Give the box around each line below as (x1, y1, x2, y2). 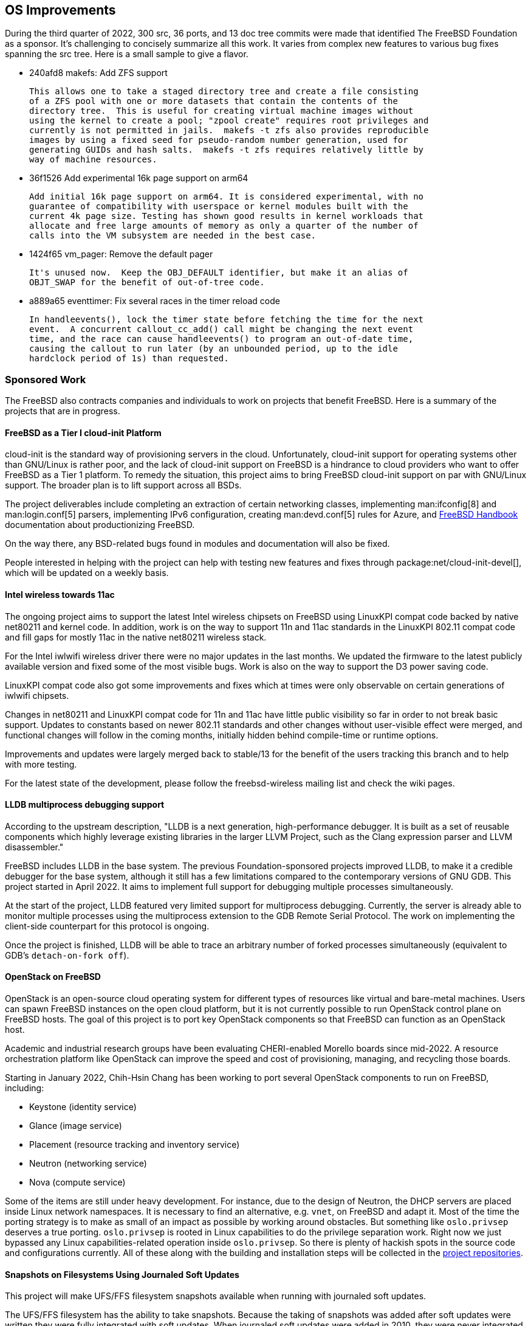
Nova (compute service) (29, 1177, 126, 1188)
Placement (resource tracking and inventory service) (29, 1139, 240, 1150)
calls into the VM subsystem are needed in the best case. (29, 231, 317, 241)
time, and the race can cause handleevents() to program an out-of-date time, (29, 334, 414, 344)
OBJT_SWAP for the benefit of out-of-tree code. (29, 277, 265, 288)
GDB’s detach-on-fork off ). (5, 949, 129, 960)
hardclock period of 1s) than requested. (29, 353, 229, 364)
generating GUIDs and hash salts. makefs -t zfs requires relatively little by (29, 145, 424, 155)
